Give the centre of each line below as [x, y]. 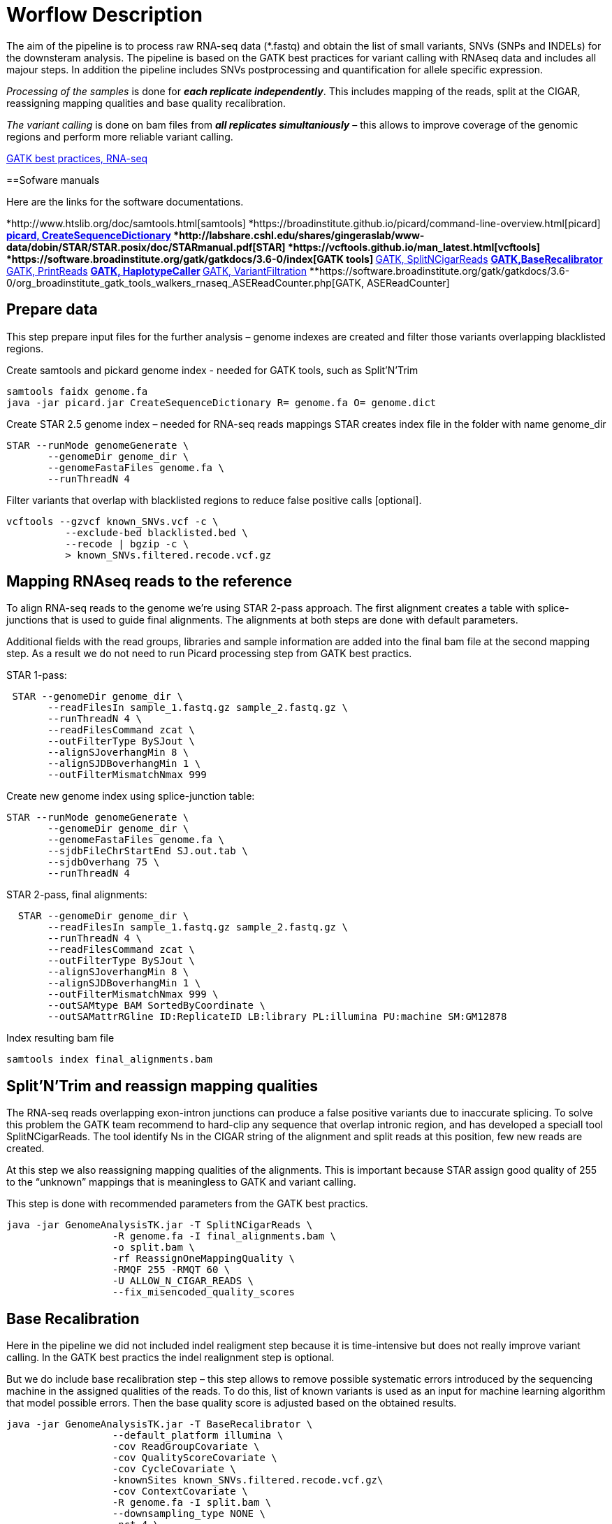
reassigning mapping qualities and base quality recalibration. [146, 103]
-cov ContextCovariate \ [180, 1491]
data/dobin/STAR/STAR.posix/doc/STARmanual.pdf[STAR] [146, 247]
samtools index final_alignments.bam [110, 1059]
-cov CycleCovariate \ [174, 1469]
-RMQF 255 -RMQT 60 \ [171, 1270]
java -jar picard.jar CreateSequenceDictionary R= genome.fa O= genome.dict [221, 402]
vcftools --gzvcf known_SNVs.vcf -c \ [112, 521]
